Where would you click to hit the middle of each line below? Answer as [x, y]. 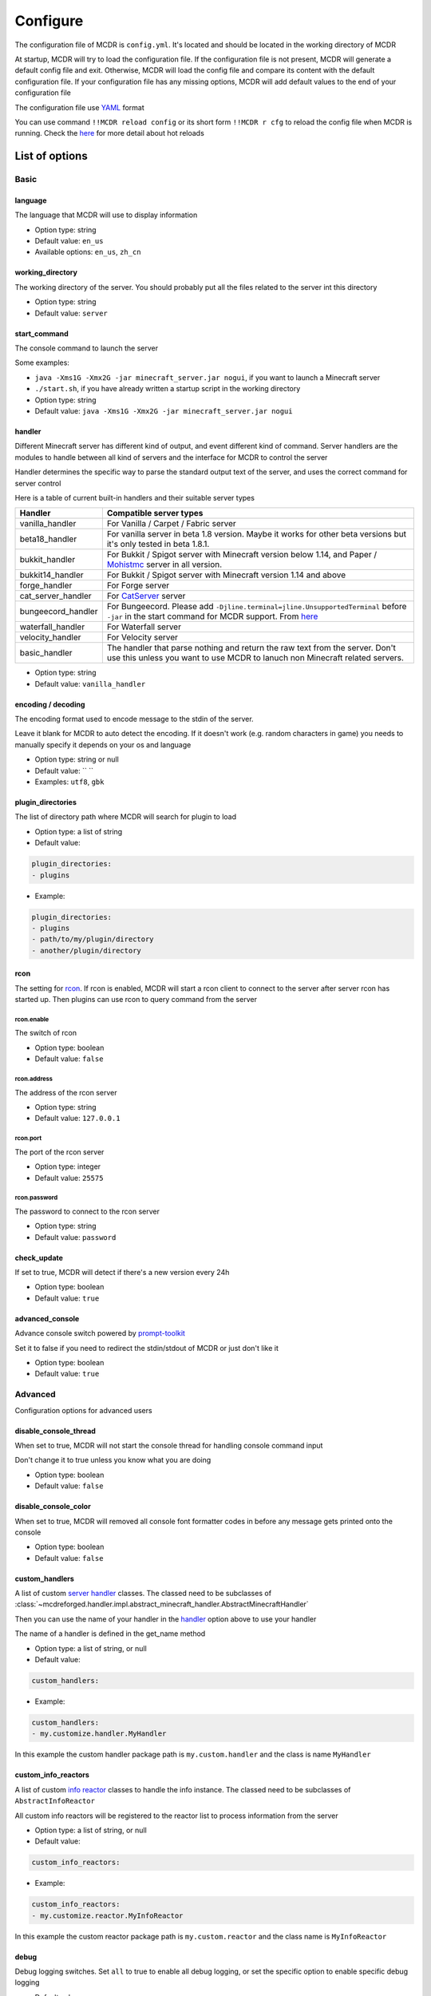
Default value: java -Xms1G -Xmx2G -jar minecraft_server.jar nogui [164, 410]
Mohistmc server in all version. [164, 564]
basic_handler [46, 653]
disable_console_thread [55, 1431]
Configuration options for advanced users [83, 1410]
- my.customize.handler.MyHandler [99, 1734]
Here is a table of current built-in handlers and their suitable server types [135, 497]
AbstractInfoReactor [55, 1801]
